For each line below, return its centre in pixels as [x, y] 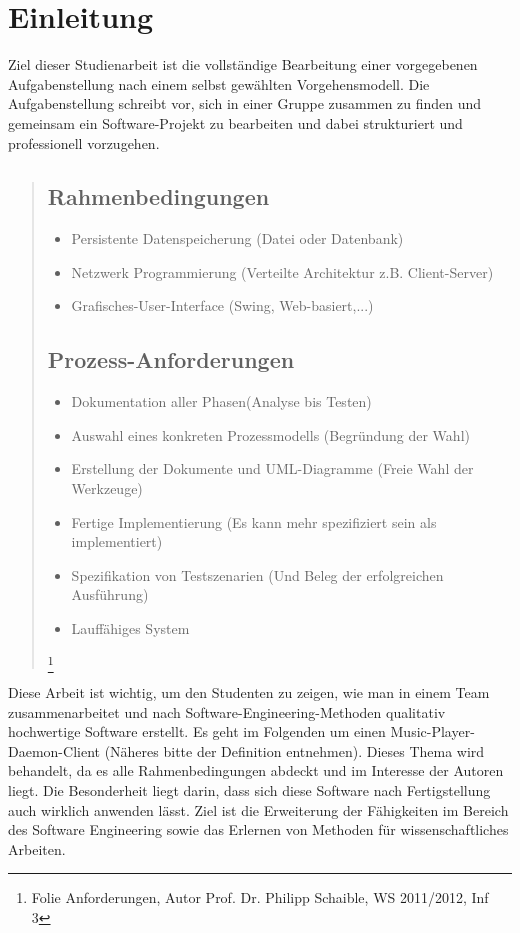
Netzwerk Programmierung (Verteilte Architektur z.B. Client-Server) [282, 271]
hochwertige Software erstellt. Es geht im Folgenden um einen [197, 731]
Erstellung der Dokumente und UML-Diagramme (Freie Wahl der [272, 468]
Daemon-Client [54, 750]
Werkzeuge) [107, 488]
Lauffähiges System [130, 628]
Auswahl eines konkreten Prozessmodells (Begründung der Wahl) [270, 434]
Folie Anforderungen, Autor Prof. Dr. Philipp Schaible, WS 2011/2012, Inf [260, 897]
